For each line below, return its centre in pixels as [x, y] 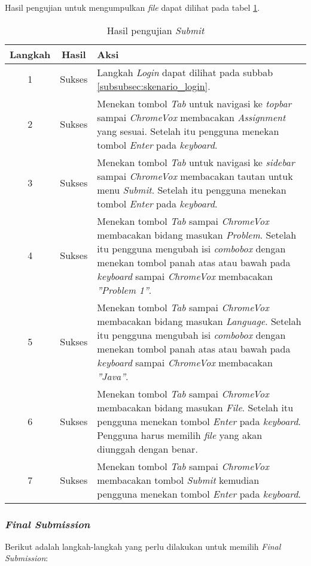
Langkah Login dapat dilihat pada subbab [185, 72]
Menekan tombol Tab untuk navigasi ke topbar [194, 103]
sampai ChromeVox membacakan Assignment [191, 117]
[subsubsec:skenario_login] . [154, 86]
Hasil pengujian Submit [155, 30]
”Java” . [113, 376]
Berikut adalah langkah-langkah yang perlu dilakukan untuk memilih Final [143, 546]
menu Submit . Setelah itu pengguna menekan [192, 189]
